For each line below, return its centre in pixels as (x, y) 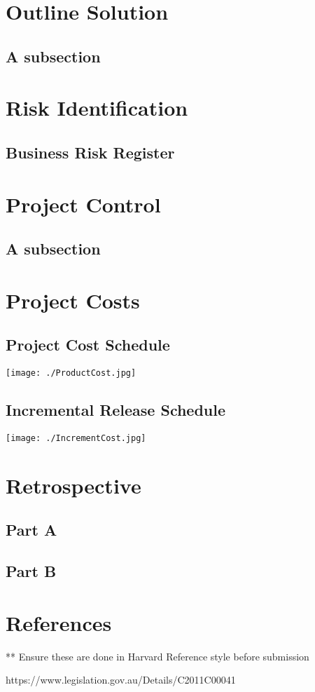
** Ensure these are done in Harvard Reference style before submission (157, 656)
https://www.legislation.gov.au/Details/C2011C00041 (121, 680)
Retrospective (73, 485)
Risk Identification (97, 108)
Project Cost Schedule (88, 345)
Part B (31, 571)
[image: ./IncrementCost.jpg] (76, 438)
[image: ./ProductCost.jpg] (71, 373)
